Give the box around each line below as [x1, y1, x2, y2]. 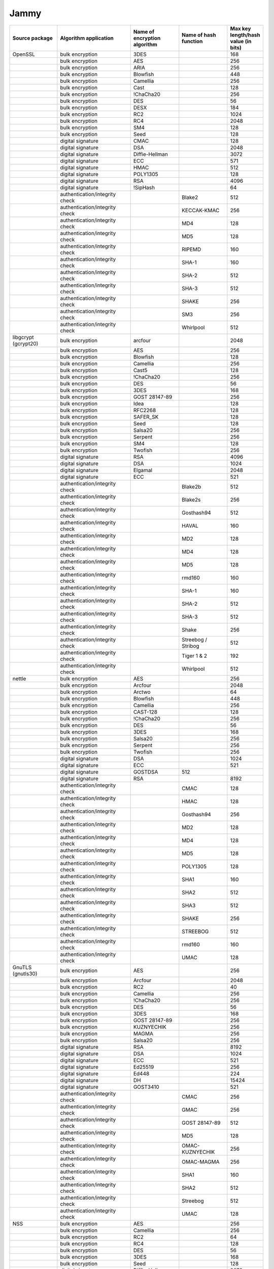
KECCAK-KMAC [182, 207, 220, 214]
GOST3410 [133, 1083, 159, 1090]
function [182, 38, 203, 45]
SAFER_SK [133, 413, 159, 420]
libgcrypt [12, 333, 34, 341]
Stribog [182, 642, 200, 649]
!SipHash [133, 184, 155, 191]
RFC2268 [133, 407, 156, 414]
